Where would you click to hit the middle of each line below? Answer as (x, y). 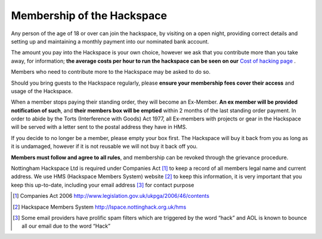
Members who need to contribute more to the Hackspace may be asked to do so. (111, 72)
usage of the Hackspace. (42, 91)
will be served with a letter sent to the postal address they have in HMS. (99, 127)
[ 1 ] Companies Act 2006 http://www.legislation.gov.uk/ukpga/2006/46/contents (111, 196)
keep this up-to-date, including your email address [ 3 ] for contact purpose (103, 185)
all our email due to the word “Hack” (66, 226)
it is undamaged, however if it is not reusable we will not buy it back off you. (104, 147)
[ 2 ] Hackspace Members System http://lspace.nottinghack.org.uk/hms (100, 207)
